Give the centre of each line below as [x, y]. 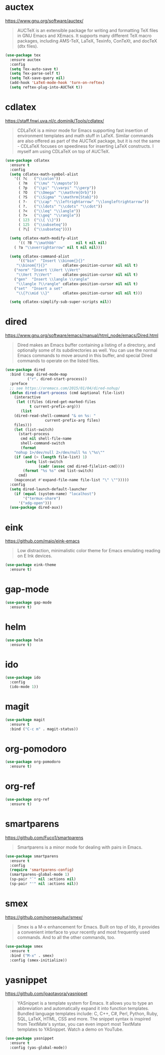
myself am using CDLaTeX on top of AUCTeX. [63, 151]
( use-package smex [24, 946]
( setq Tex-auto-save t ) [34, 69]
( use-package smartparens [32, 856]
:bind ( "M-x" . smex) [32, 955]
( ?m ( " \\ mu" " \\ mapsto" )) [48, 183]
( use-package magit [25, 720]
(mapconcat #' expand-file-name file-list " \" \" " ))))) [72, 480]
